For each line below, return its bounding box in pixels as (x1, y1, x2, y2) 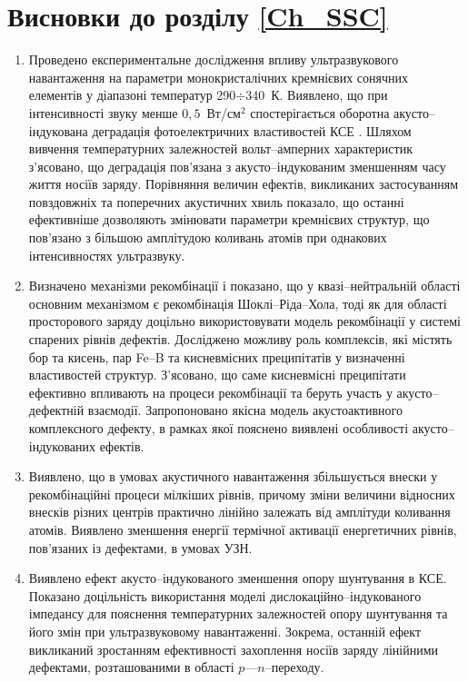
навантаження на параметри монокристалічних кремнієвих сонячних (28, 67, 408, 86)
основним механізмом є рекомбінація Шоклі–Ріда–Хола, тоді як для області (28, 293, 447, 312)
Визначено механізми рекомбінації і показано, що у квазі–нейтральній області (28, 276, 461, 295)
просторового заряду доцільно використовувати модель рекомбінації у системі (28, 311, 461, 331)
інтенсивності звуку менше (28, 103, 178, 122)
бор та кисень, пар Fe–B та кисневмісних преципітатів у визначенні (28, 347, 405, 366)
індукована (28, 121, 88, 140)
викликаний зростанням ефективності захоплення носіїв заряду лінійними (28, 639, 439, 658)
